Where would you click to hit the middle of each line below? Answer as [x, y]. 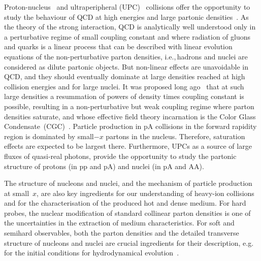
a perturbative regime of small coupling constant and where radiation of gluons [127, 36]
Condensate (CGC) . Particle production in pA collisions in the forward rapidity [130, 126]
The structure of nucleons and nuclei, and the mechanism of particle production [128, 183]
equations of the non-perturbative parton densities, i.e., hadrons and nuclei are [126, 56]
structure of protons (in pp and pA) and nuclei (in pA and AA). [104, 166]
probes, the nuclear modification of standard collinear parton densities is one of [127, 213]
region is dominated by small [49, 136]
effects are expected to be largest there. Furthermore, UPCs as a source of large [128, 146]
